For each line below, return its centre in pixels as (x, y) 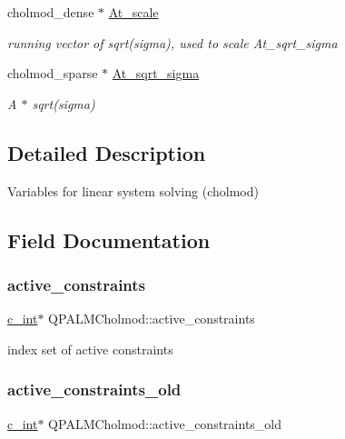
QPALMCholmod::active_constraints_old (165, 423)
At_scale (133, 12)
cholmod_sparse (53, 73)
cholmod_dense (51, 12)
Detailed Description (107, 152)
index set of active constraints (90, 349)
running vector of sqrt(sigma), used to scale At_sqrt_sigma (172, 42)
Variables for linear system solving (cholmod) (133, 190)
